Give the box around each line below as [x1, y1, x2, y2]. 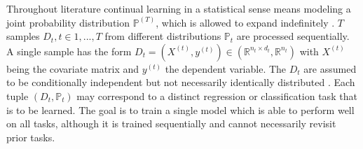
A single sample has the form [6, 43, 132, 58]
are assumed [303, 61, 357, 76]
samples [6, 29, 40, 43]
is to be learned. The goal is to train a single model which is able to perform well [6, 102, 355, 117]
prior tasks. [6, 129, 55, 144]
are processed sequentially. [236, 29, 350, 43]
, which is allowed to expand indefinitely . [156, 15, 335, 29]
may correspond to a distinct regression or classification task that [76, 88, 357, 103]
